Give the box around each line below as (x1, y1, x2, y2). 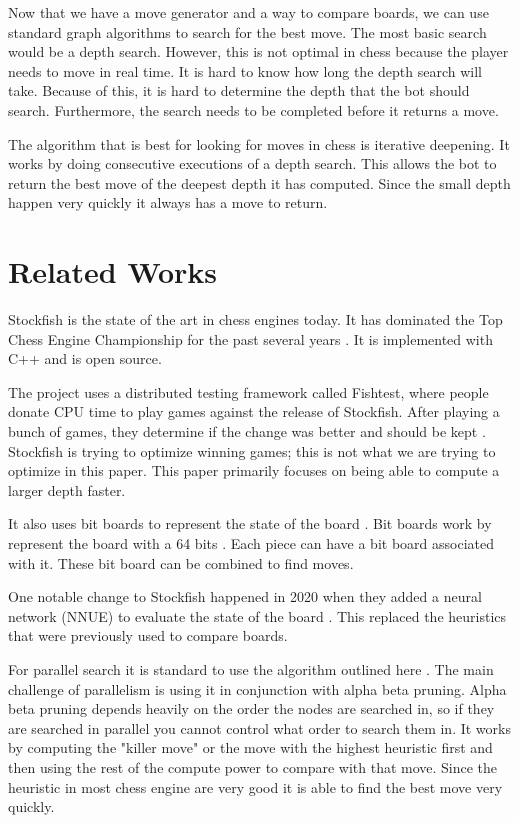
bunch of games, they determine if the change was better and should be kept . (8, 421, 486, 442)
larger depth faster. (8, 479, 126, 500)
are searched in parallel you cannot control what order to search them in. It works (8, 717, 511, 738)
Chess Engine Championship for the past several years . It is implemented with (8, 328, 493, 349)
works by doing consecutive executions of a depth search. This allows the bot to (8, 153, 497, 174)
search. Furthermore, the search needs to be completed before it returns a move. (8, 99, 499, 120)
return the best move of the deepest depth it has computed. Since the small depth (8, 172, 511, 193)
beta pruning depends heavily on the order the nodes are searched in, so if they (8, 698, 495, 719)
